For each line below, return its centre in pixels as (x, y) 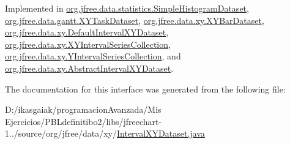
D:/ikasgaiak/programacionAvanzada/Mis (83, 109)
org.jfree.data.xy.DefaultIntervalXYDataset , (87, 32)
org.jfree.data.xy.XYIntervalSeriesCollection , (88, 44)
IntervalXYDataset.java (161, 133)
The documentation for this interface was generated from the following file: (145, 89)
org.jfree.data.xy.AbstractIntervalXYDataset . (89, 68)
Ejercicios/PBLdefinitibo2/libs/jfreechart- (84, 121)
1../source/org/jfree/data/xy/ (61, 133)
